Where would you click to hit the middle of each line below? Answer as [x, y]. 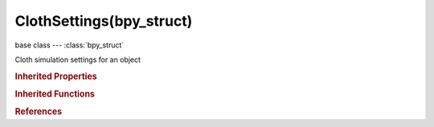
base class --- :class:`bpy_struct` [70, 45]
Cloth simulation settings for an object [78, 59]
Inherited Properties [56, 76]
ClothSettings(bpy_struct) [104, 21]
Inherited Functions [55, 94]
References [39, 112]
